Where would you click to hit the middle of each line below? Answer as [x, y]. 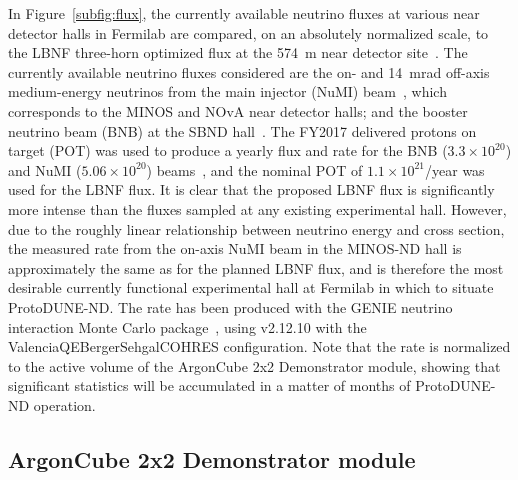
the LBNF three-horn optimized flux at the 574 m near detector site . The [238, 52]
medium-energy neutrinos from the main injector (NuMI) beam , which [227, 91]
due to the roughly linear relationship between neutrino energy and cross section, [256, 228]
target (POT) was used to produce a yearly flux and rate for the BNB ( [228, 150]
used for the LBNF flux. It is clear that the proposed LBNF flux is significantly [251, 189]
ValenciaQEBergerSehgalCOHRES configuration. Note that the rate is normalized [259, 346]
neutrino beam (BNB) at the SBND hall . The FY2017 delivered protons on [242, 130]
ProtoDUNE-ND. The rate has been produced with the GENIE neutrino [230, 306]
